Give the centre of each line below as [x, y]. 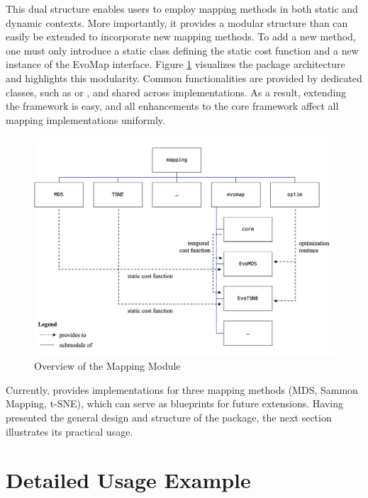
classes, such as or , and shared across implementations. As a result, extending [176, 92]
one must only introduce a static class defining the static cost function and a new [182, 50]
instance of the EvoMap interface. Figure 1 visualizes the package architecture [175, 64]
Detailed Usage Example [128, 480]
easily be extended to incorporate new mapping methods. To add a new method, [181, 36]
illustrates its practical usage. [69, 431]
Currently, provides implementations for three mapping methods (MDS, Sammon [182, 389]
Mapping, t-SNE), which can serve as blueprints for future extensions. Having [174, 403]
